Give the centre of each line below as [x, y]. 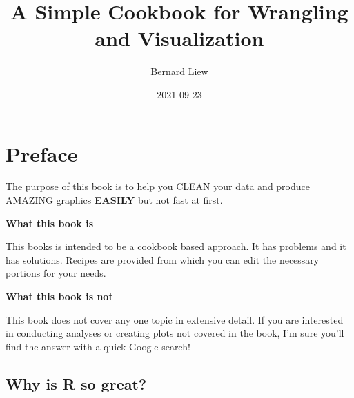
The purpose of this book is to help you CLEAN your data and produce [158, 186]
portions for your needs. [56, 273]
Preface [42, 153]
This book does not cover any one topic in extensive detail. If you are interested [175, 319]
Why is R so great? [76, 383]
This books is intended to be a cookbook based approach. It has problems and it [176, 246]
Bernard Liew [179, 71]
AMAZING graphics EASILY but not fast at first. [114, 200]
